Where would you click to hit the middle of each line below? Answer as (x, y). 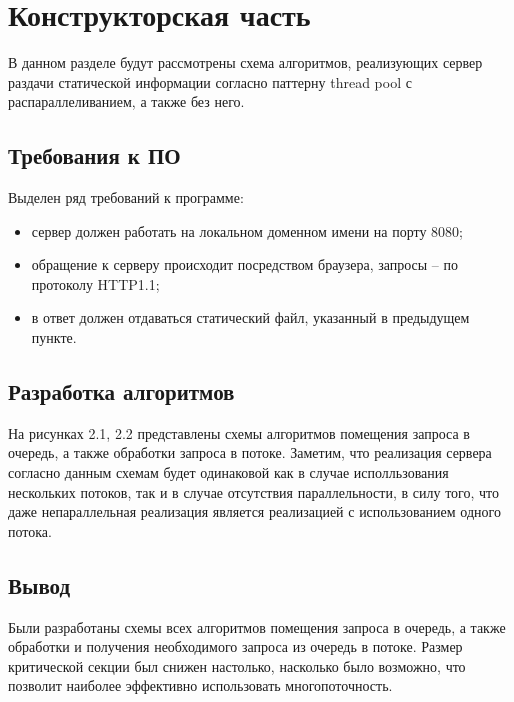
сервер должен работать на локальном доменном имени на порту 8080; (247, 230)
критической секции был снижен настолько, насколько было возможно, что (237, 665)
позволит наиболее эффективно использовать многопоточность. (200, 685)
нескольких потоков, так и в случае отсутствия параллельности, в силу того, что (253, 491)
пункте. (54, 337)
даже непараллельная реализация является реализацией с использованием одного (254, 511)
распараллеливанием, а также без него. (126, 101)
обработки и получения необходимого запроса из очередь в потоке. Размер (235, 646)
